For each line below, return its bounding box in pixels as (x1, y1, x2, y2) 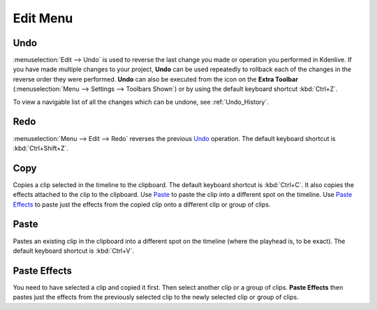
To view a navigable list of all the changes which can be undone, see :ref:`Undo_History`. (13, 98, 269, 106)
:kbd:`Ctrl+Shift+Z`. (13, 144, 69, 152)
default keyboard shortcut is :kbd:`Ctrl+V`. (13, 246, 135, 255)
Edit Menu (13, 10, 73, 26)
